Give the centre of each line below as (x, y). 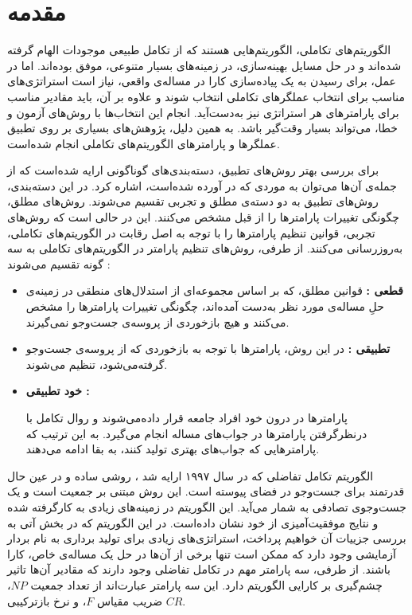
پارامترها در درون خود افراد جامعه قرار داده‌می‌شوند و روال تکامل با (187, 417)
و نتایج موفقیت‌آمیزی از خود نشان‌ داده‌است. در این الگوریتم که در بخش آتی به (193, 522)
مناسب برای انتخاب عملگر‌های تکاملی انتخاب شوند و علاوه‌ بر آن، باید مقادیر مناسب (206, 96)
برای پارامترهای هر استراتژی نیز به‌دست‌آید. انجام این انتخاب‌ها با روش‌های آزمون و (203, 112)
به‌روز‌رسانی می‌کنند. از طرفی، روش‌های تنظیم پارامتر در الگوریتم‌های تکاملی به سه (205, 248)
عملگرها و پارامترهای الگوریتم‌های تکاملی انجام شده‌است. (144, 143)
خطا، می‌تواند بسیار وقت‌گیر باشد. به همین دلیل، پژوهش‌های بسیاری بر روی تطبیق (202, 128)
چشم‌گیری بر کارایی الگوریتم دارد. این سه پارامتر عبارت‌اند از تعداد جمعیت (206, 584)
